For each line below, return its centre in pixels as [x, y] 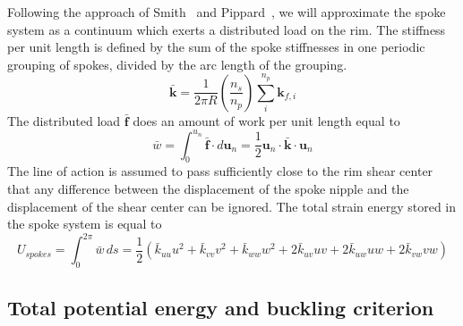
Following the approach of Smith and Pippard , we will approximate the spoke [227, 12]
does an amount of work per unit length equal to [266, 120]
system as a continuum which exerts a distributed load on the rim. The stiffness [227, 29]
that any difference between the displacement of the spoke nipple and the [208, 189]
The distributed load [64, 120]
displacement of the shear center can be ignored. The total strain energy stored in [232, 206]
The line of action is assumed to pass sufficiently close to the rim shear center [220, 171]
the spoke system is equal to [85, 224]
